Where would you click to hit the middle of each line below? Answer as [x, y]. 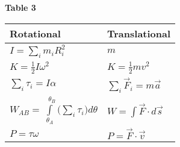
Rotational [35, 33]
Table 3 [20, 7]
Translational [139, 33]
